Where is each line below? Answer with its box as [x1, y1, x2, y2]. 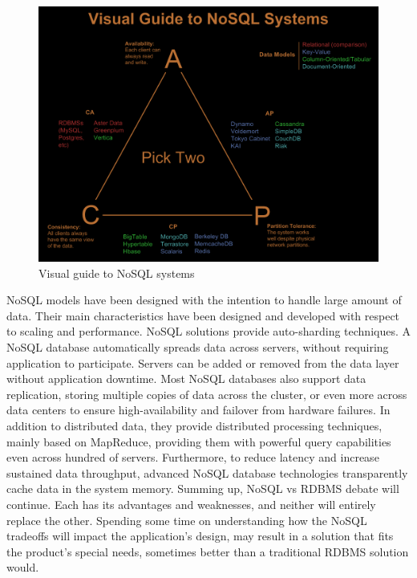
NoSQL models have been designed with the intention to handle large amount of [6, 291, 402, 308]
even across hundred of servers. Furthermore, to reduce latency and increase [6, 449, 379, 466]
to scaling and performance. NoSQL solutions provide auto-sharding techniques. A [6, 323, 411, 340]
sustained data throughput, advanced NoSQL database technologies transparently [6, 464, 408, 481]
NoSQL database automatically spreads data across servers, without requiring [6, 338, 389, 355]
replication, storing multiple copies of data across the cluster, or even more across [6, 385, 407, 402]
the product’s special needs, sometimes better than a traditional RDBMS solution [6, 543, 409, 560]
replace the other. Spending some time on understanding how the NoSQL [6, 511, 367, 528]
